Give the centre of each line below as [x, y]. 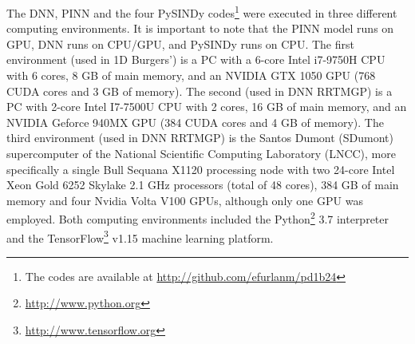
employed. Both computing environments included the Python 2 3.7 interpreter [198, 218]
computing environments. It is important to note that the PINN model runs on [200, 28]
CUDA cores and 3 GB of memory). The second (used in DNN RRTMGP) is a [200, 91]
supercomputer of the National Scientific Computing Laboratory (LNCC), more [201, 153]
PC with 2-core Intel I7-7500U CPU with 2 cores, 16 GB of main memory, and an [207, 107]
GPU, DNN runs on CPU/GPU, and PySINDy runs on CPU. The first [180, 43]
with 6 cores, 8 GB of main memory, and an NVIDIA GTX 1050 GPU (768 [191, 75]
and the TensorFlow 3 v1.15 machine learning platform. [140, 236]
